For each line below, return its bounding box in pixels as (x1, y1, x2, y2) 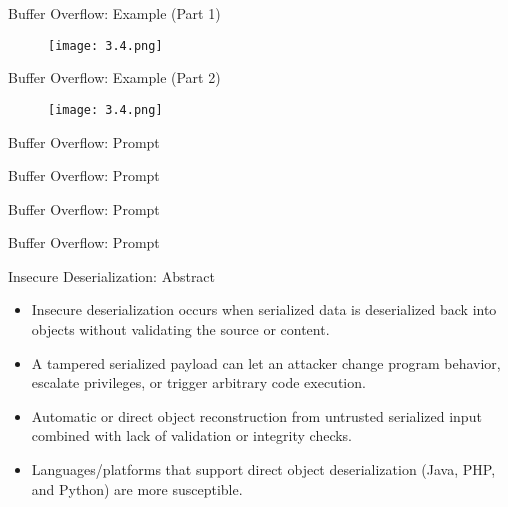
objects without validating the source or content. (31, 319, 330, 340)
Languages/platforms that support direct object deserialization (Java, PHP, (31, 459, 496, 480)
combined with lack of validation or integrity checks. (31, 425, 353, 446)
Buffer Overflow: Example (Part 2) (8, 67, 221, 88)
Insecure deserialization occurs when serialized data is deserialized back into (31, 299, 497, 320)
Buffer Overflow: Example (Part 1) (8, 3, 221, 23)
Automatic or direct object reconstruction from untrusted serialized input (31, 405, 482, 426)
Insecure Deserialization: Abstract (8, 265, 216, 286)
